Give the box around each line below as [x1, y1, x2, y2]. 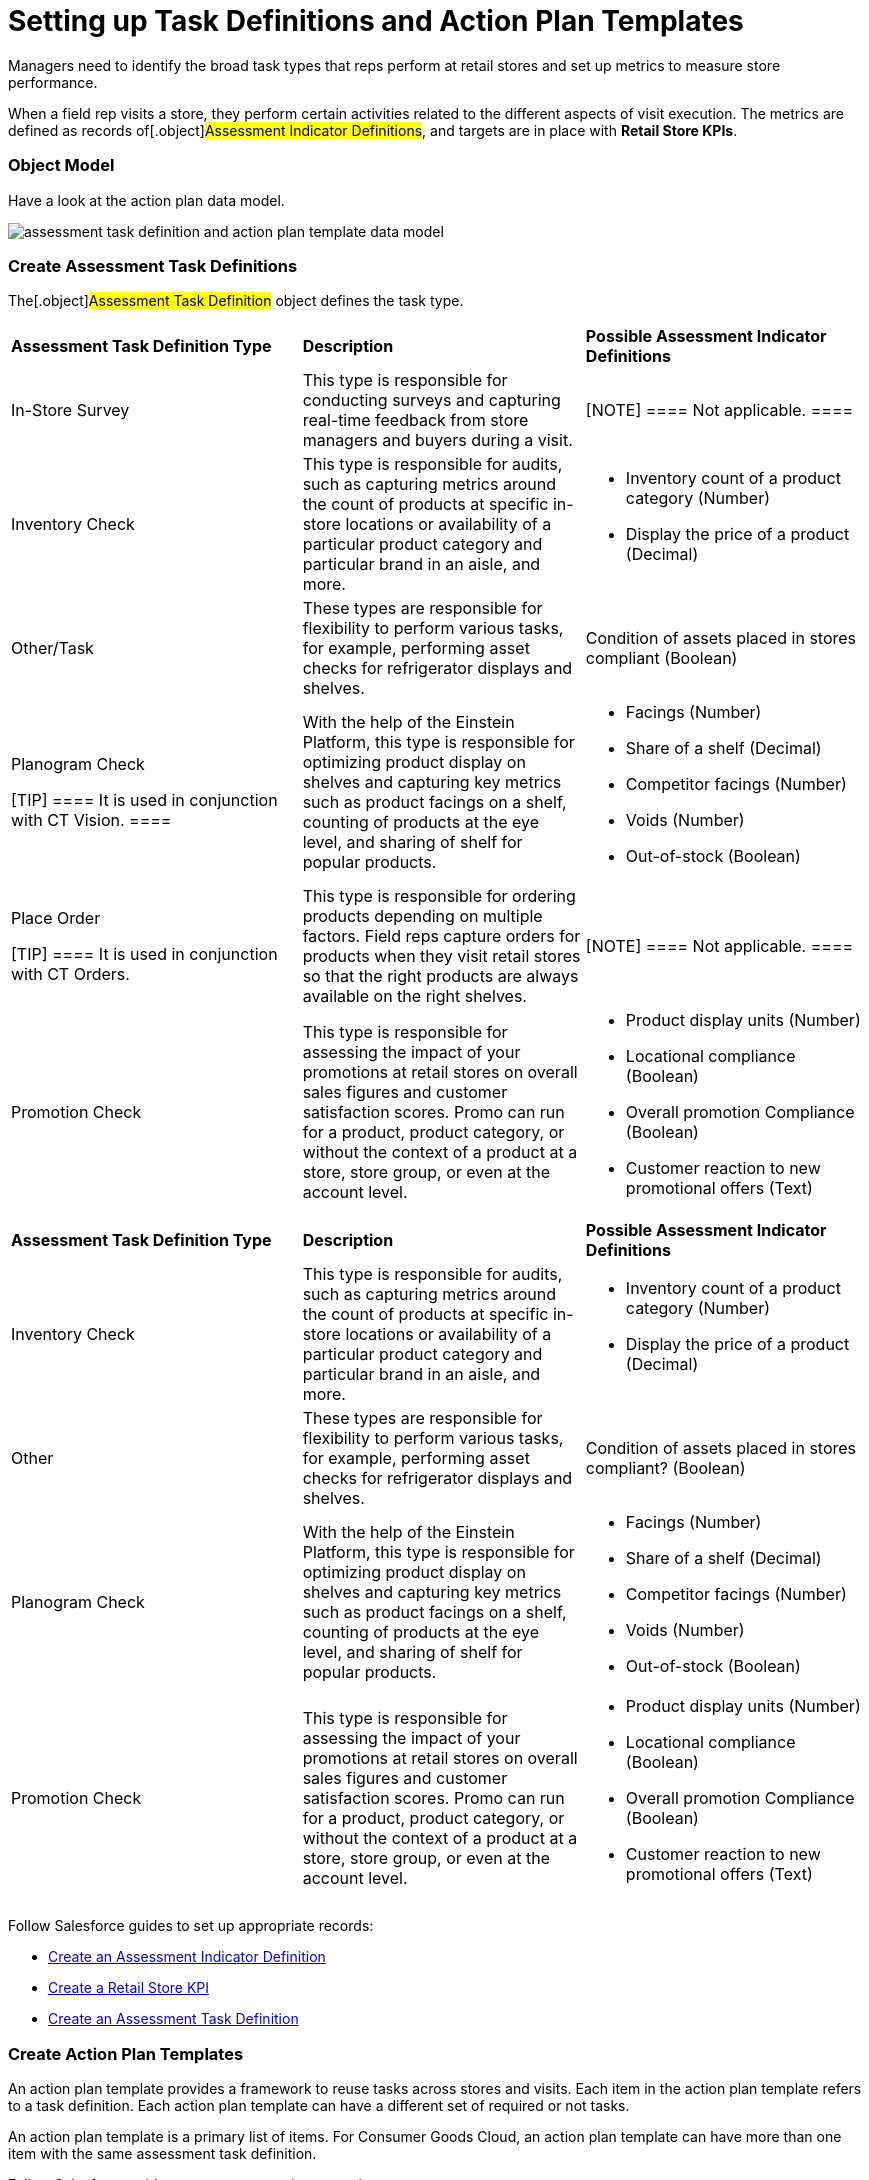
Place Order [11, 908, 101, 929]
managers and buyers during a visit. [302, 430, 573, 451]
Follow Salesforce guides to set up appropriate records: [8, 1917, 374, 1935]
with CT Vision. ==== [11, 810, 172, 831]
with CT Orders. [11, 964, 130, 985]
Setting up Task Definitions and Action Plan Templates [8, 4, 744, 38]
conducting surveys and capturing [302, 390, 561, 411]
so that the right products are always [302, 966, 579, 987]
